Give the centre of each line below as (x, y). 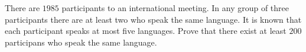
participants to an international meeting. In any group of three (175, 8)
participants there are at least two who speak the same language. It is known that (153, 19)
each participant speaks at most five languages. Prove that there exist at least (146, 31)
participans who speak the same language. (81, 42)
